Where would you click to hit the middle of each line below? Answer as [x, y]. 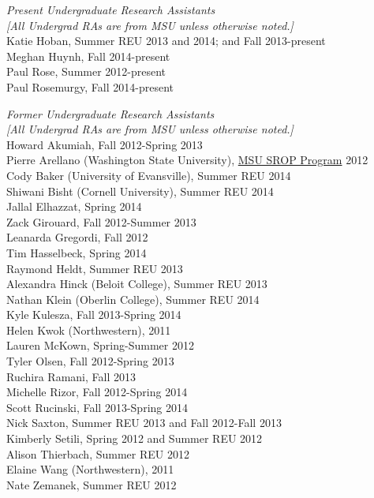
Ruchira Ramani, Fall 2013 [71, 376]
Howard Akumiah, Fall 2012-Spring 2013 [105, 144]
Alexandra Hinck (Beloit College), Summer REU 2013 [137, 284]
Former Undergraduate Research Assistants [110, 113]
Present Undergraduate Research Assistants [111, 9]
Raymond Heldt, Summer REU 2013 [95, 268]
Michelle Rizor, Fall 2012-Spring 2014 [97, 392]
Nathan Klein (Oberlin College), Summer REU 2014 [133, 299]
